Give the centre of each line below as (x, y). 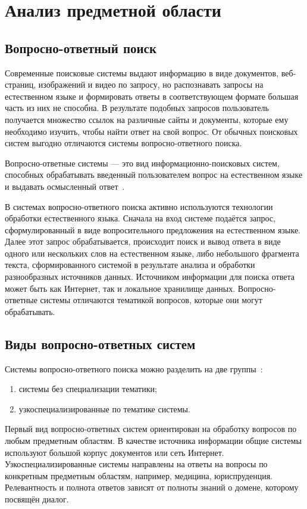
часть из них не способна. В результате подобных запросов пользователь (137, 108)
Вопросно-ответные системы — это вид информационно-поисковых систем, (142, 163)
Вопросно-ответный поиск (81, 47)
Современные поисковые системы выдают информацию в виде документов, (142, 73)
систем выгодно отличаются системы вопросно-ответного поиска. (123, 143)
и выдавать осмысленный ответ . (65, 186)
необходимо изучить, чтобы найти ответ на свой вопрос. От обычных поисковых (151, 131)
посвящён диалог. (37, 499)
